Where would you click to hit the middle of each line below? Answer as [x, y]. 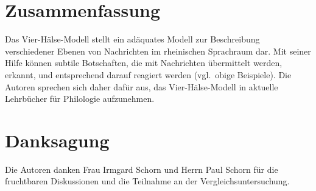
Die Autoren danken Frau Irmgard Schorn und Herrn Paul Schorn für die [142, 169]
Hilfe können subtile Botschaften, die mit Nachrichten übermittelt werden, [144, 63]
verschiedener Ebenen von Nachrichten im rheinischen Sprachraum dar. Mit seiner [158, 51]
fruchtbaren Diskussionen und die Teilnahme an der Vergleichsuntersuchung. [147, 181]
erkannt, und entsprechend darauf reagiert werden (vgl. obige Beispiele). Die [148, 74]
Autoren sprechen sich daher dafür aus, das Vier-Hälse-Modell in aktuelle [142, 86]
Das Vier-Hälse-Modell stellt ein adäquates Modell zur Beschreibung [132, 39]
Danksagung [57, 140]
